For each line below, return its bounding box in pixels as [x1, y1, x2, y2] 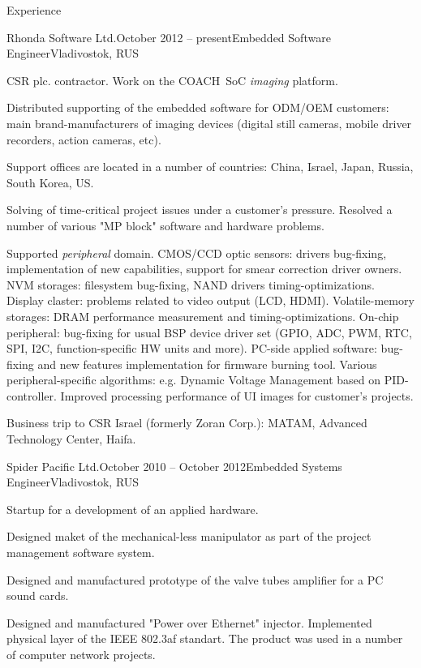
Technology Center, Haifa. [6, 430, 136, 447]
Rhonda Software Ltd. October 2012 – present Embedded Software [6, 28, 331, 45]
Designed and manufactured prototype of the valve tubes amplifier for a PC [6, 571, 384, 588]
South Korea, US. [6, 173, 94, 191]
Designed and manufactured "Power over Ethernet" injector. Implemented [6, 614, 372, 631]
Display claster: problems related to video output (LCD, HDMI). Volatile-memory [6, 292, 415, 309]
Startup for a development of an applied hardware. [6, 500, 259, 517]
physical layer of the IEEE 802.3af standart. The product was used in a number [6, 630, 403, 647]
